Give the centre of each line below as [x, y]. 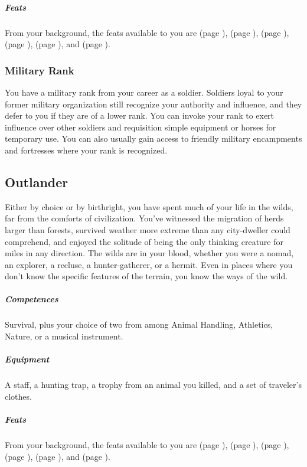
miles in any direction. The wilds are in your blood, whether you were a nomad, [149, 253]
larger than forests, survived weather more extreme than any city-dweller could [148, 229]
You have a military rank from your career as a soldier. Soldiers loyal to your [144, 92]
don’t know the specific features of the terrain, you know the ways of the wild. [146, 276]
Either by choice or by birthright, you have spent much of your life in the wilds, [149, 206]
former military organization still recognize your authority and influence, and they [153, 104]
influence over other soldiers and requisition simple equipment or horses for [141, 127]
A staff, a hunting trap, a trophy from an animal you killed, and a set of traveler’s [153, 385]
